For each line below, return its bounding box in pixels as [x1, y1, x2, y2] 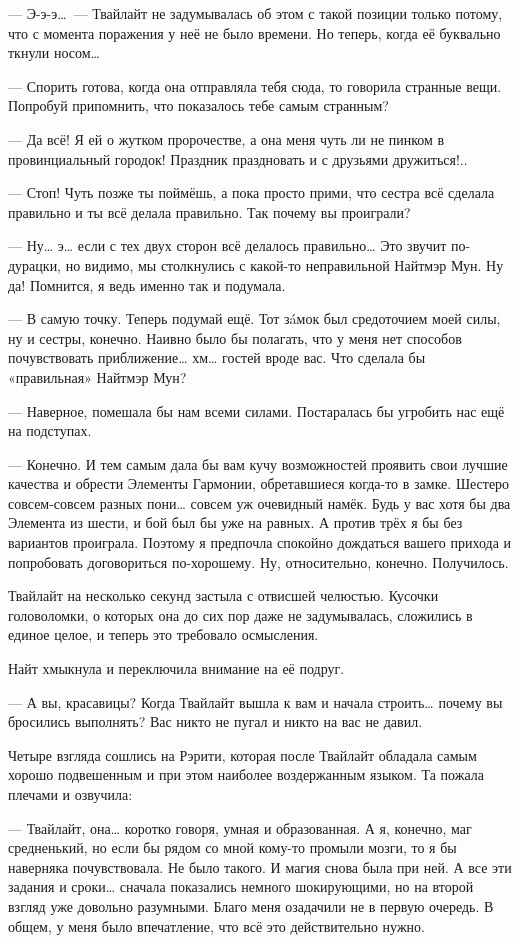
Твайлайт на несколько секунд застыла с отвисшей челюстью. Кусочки [8, 585, 439, 606]
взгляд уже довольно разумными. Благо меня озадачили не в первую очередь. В [8, 895, 494, 916]
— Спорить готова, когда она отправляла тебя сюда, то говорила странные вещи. [8, 75, 502, 96]
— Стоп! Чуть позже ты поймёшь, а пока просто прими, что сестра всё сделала [8, 182, 495, 203]
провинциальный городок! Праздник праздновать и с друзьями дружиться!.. [8, 148, 468, 169]
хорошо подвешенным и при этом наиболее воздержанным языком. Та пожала [8, 764, 484, 785]
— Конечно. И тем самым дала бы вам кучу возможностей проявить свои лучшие [8, 453, 508, 474]
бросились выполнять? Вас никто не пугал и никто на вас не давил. [8, 711, 423, 732]
